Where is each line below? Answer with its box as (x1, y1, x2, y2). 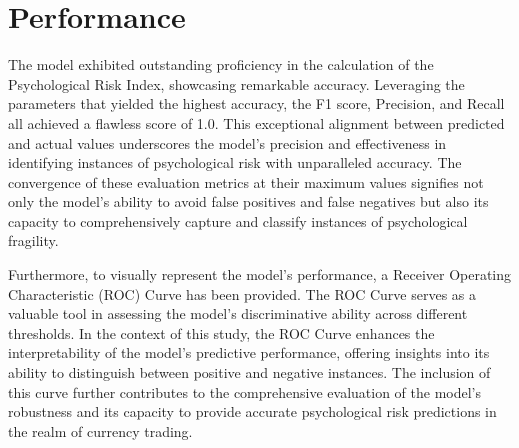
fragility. (8, 230, 59, 251)
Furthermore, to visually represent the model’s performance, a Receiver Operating (8, 264, 512, 285)
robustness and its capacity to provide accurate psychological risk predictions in (8, 401, 497, 422)
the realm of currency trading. (8, 420, 193, 441)
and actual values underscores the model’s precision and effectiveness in (8, 132, 447, 153)
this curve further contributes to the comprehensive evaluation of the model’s (8, 381, 482, 402)
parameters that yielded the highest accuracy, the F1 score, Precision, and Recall (8, 93, 505, 114)
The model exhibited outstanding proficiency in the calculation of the (8, 54, 434, 75)
